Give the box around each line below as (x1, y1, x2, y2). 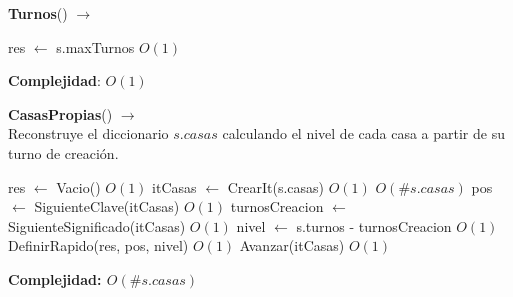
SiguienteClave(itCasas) (34, 196, 180, 217)
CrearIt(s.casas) (227, 176, 325, 197)
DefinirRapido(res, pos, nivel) (8, 235, 189, 256)
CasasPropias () (8, 103, 113, 124)
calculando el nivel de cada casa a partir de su (222, 123, 505, 144)
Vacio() (56, 176, 101, 197)
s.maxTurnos (56, 36, 135, 57)
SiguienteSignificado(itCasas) (8, 215, 186, 236)
